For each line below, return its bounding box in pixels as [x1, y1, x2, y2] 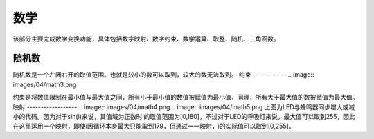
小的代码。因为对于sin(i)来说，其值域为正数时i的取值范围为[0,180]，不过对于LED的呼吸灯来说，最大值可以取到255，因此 [12, 113, 356, 121]
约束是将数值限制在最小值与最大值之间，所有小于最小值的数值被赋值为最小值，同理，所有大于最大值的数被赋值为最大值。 [12, 93, 359, 102]
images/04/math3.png [12, 80, 77, 89]
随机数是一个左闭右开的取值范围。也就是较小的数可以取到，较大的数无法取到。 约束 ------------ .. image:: [12, 71, 314, 79]
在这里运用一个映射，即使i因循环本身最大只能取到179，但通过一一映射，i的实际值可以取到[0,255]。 [12, 122, 295, 131]
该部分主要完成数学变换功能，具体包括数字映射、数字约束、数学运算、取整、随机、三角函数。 [12, 35, 280, 43]
